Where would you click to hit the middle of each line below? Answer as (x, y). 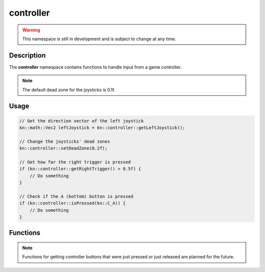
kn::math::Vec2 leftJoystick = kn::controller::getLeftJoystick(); (102, 128)
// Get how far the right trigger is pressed (75, 162)
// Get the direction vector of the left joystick (82, 121)
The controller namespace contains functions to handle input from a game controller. (95, 67)
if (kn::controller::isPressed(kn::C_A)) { (73, 203)
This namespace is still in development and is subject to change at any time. (99, 39)
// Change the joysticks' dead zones (65, 141)
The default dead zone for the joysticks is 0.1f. (69, 90)
